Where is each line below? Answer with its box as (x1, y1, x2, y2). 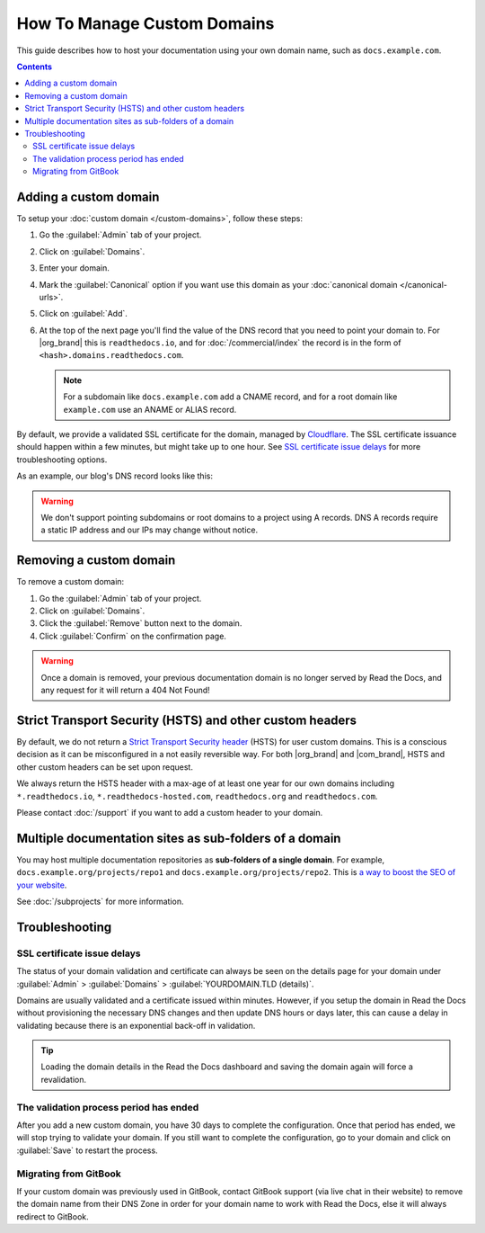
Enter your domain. (39, 263, 110, 273)
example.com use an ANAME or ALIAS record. (63, 404, 237, 415)
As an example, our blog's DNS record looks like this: (16, 470, 213, 481)
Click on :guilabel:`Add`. (39, 308, 128, 319)
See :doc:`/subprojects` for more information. (16, 896, 184, 907)
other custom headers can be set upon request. (16, 761, 193, 773)
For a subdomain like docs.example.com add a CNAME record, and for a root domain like (63, 391, 398, 402)
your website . (16, 880, 67, 890)
